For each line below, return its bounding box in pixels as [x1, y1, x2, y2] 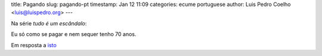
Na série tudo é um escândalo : [11, 19, 87, 27]
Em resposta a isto [11, 41, 57, 48]
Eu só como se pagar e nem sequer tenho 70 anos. [11, 31, 137, 38]
